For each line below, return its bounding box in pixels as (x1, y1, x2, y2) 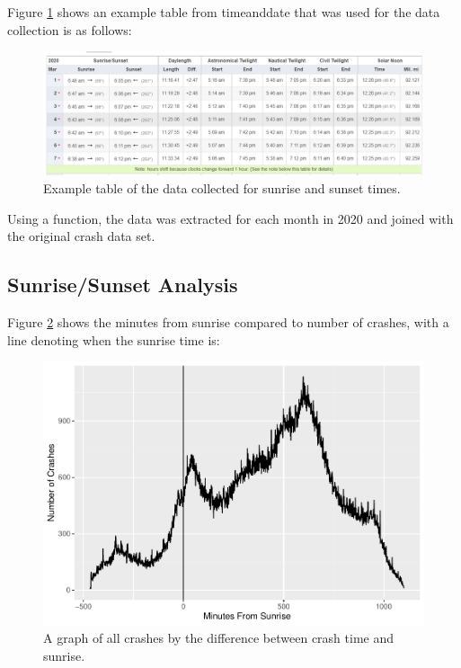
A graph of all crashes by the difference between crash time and (43, 628, 395, 647)
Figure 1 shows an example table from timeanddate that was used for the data (7, 3, 440, 21)
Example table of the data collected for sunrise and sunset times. (43, 179, 401, 198)
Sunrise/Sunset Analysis (7, 271, 238, 298)
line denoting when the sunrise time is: (7, 330, 220, 349)
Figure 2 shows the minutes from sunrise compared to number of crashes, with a (7, 313, 449, 332)
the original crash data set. (7, 227, 155, 245)
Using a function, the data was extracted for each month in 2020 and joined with (7, 209, 454, 227)
